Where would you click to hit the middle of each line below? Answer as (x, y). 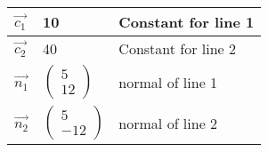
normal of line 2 (168, 123)
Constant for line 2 (178, 48)
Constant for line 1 (187, 22)
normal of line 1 (168, 82)
